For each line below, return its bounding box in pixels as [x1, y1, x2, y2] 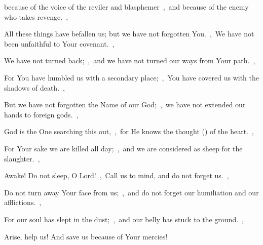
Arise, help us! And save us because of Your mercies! [4, 231, 168, 241]
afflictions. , [4, 197, 42, 208]
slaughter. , [4, 153, 40, 164]
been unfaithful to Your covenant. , [4, 38, 115, 49]
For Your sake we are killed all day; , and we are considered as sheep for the [4, 143, 243, 153]
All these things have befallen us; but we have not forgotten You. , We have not [4, 28, 254, 39]
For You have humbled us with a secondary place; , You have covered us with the [4, 72, 259, 83]
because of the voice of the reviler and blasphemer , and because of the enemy [4, 2, 249, 12]
